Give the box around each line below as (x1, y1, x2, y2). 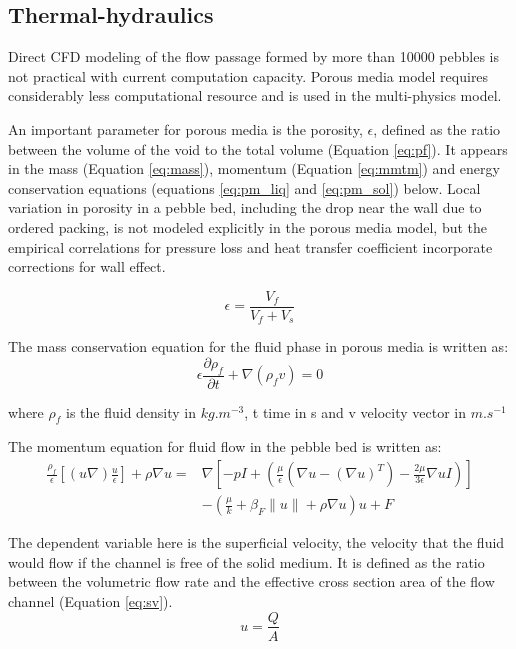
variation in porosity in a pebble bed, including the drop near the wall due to (8, 197, 482, 218)
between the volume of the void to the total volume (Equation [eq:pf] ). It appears (8, 138, 508, 159)
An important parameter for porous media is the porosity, (8, 118, 363, 139)
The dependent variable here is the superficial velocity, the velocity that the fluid (8, 532, 505, 553)
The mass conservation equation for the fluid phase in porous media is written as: (8, 336, 509, 357)
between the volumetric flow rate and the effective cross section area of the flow (8, 571, 495, 592)
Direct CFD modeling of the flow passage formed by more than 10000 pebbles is (8, 46, 499, 67)
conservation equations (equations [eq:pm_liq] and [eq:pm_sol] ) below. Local (8, 177, 481, 198)
